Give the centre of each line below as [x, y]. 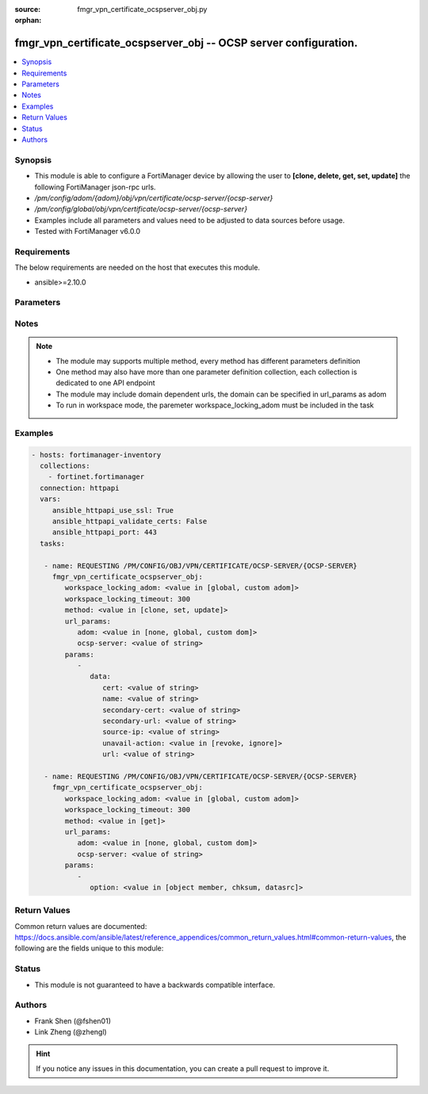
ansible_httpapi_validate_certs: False [130, 522]
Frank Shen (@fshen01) [73, 1021]
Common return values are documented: [81, 926]
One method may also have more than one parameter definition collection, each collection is [206, 372]
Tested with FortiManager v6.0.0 [88, 231]
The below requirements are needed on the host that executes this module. [138, 268]
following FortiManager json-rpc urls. [95, 187]
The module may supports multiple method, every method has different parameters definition [208, 361]
